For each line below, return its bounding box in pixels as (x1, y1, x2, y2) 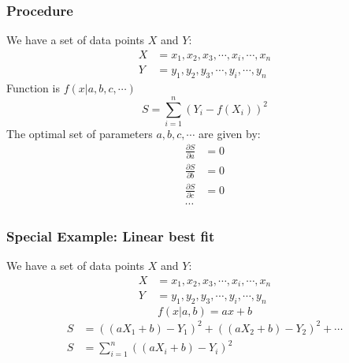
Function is (6, 80, 60, 96)
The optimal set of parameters (6, 125, 153, 141)
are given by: (199, 125, 261, 141)
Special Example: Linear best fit (6, 226, 215, 245)
